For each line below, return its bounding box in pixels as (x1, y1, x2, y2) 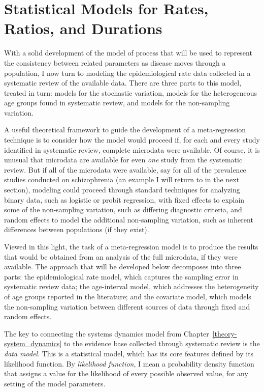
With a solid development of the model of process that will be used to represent (4, 47, 252, 58)
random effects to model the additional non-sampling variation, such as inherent (4, 214, 253, 225)
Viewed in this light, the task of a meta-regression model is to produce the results (4, 241, 258, 251)
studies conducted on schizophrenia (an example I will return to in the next (4, 174, 240, 185)
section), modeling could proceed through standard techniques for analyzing (4, 184, 240, 195)
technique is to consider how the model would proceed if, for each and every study (4, 134, 260, 145)
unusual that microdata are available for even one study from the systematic (4, 154, 243, 165)
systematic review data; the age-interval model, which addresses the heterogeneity (4, 281, 259, 292)
